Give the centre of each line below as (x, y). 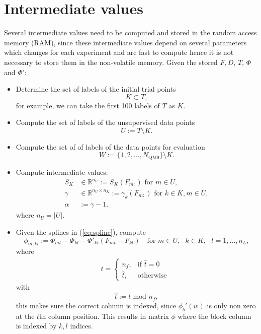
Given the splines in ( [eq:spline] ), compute (81, 232)
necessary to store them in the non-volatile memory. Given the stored (111, 62)
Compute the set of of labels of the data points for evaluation (110, 146)
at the (25, 316)
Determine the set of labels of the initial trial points (96, 89)
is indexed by (36, 326)
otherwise (152, 276)
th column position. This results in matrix (104, 316)
